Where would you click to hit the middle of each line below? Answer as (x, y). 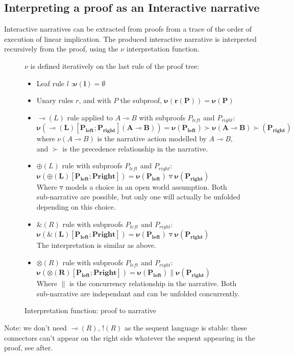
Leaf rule (51, 83)
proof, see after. (29, 348)
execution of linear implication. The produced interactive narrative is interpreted (130, 39)
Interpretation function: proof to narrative (91, 310)
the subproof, (141, 100)
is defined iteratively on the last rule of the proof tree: (115, 66)
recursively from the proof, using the (61, 49)
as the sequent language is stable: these (186, 327)
